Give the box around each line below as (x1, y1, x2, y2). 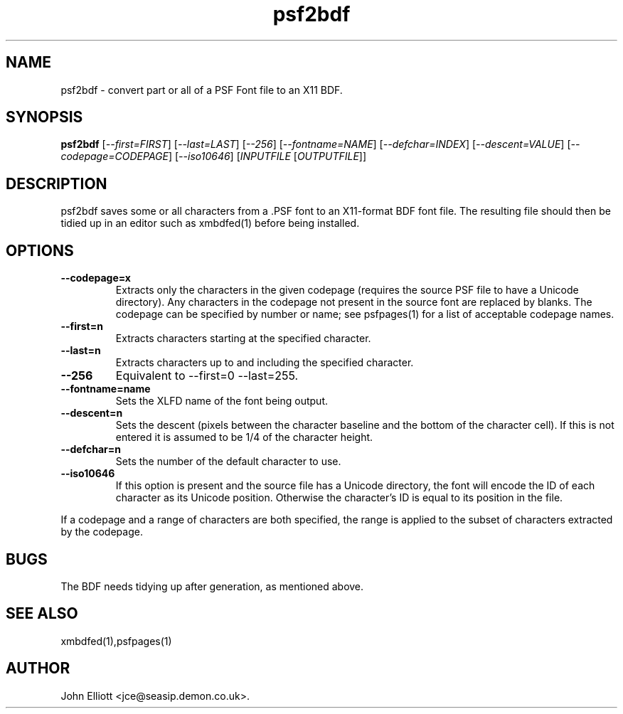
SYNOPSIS (6, 108, 83, 127)
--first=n (60, 320, 103, 333)
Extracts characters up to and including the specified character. (115, 356, 414, 369)
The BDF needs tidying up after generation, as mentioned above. (60, 580, 364, 592)
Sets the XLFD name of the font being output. (115, 395, 329, 407)
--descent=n (60, 407, 123, 420)
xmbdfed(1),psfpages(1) (60, 634, 172, 647)
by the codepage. (60, 526, 143, 538)
